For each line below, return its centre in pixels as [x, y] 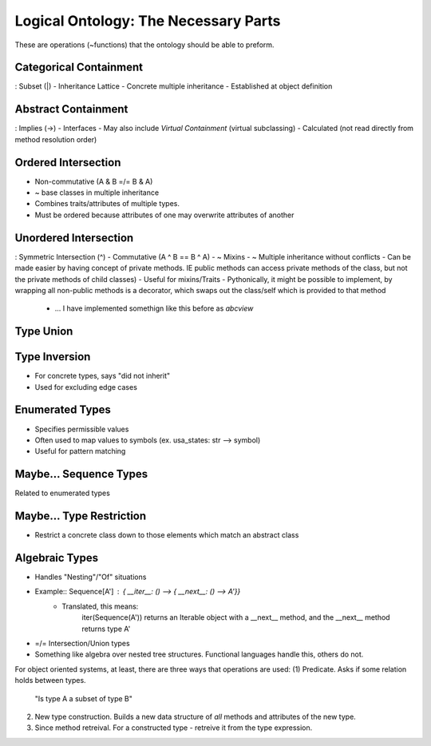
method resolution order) [56, 139]
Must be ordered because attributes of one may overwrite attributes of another [164, 215]
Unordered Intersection [74, 238]
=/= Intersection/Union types [83, 643]
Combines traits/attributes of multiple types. [107, 204]
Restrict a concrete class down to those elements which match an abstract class [167, 535]
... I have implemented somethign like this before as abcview [154, 308]
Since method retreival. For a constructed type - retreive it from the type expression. [174, 728]
